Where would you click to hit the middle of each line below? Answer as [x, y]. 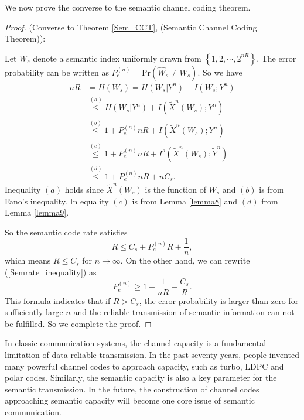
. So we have [220, 72]
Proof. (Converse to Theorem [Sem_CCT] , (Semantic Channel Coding [131, 27]
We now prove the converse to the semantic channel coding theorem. [128, 7]
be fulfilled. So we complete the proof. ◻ [78, 323]
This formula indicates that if [58, 300]
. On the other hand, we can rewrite [185, 260]
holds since [84, 189]
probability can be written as [57, 72]
